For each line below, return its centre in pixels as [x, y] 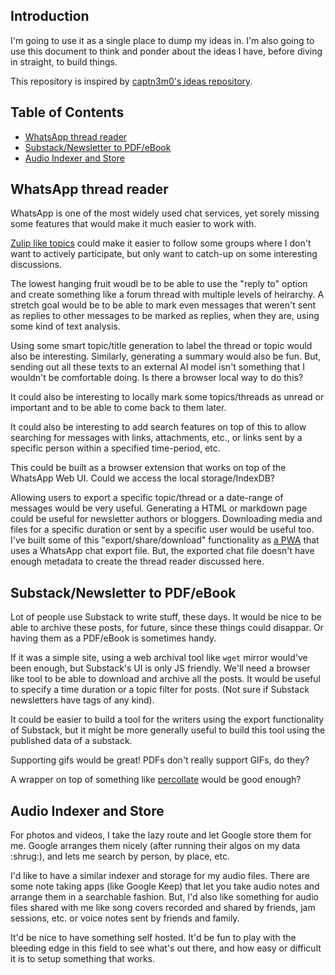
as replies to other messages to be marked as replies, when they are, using [165, 316]
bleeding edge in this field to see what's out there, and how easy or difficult [166, 948]
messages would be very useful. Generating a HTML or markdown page [159, 508]
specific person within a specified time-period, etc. [115, 448]
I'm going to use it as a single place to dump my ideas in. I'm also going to [162, 40]
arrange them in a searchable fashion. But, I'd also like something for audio [164, 897]
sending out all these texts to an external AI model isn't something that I [158, 367]
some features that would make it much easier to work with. [133, 224]
